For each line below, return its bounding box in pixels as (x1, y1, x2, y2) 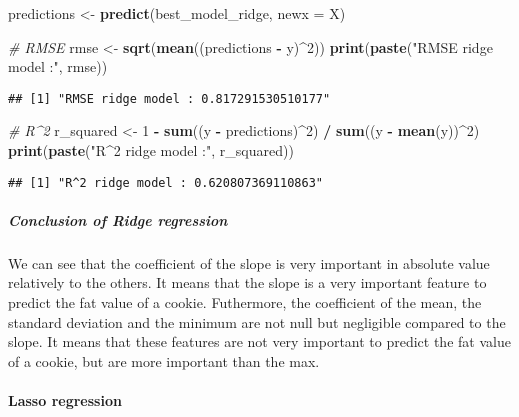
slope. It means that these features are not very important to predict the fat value (8, 331, 511, 352)
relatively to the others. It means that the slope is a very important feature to (8, 272, 487, 293)
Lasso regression (8, 390, 122, 410)
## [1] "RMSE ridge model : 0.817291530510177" (8, 91, 331, 106)
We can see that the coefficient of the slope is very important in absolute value (8, 252, 490, 273)
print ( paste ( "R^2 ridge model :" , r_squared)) (8, 140, 294, 161)
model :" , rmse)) (8, 56, 108, 77)
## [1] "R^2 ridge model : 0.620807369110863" (8, 175, 323, 190)
